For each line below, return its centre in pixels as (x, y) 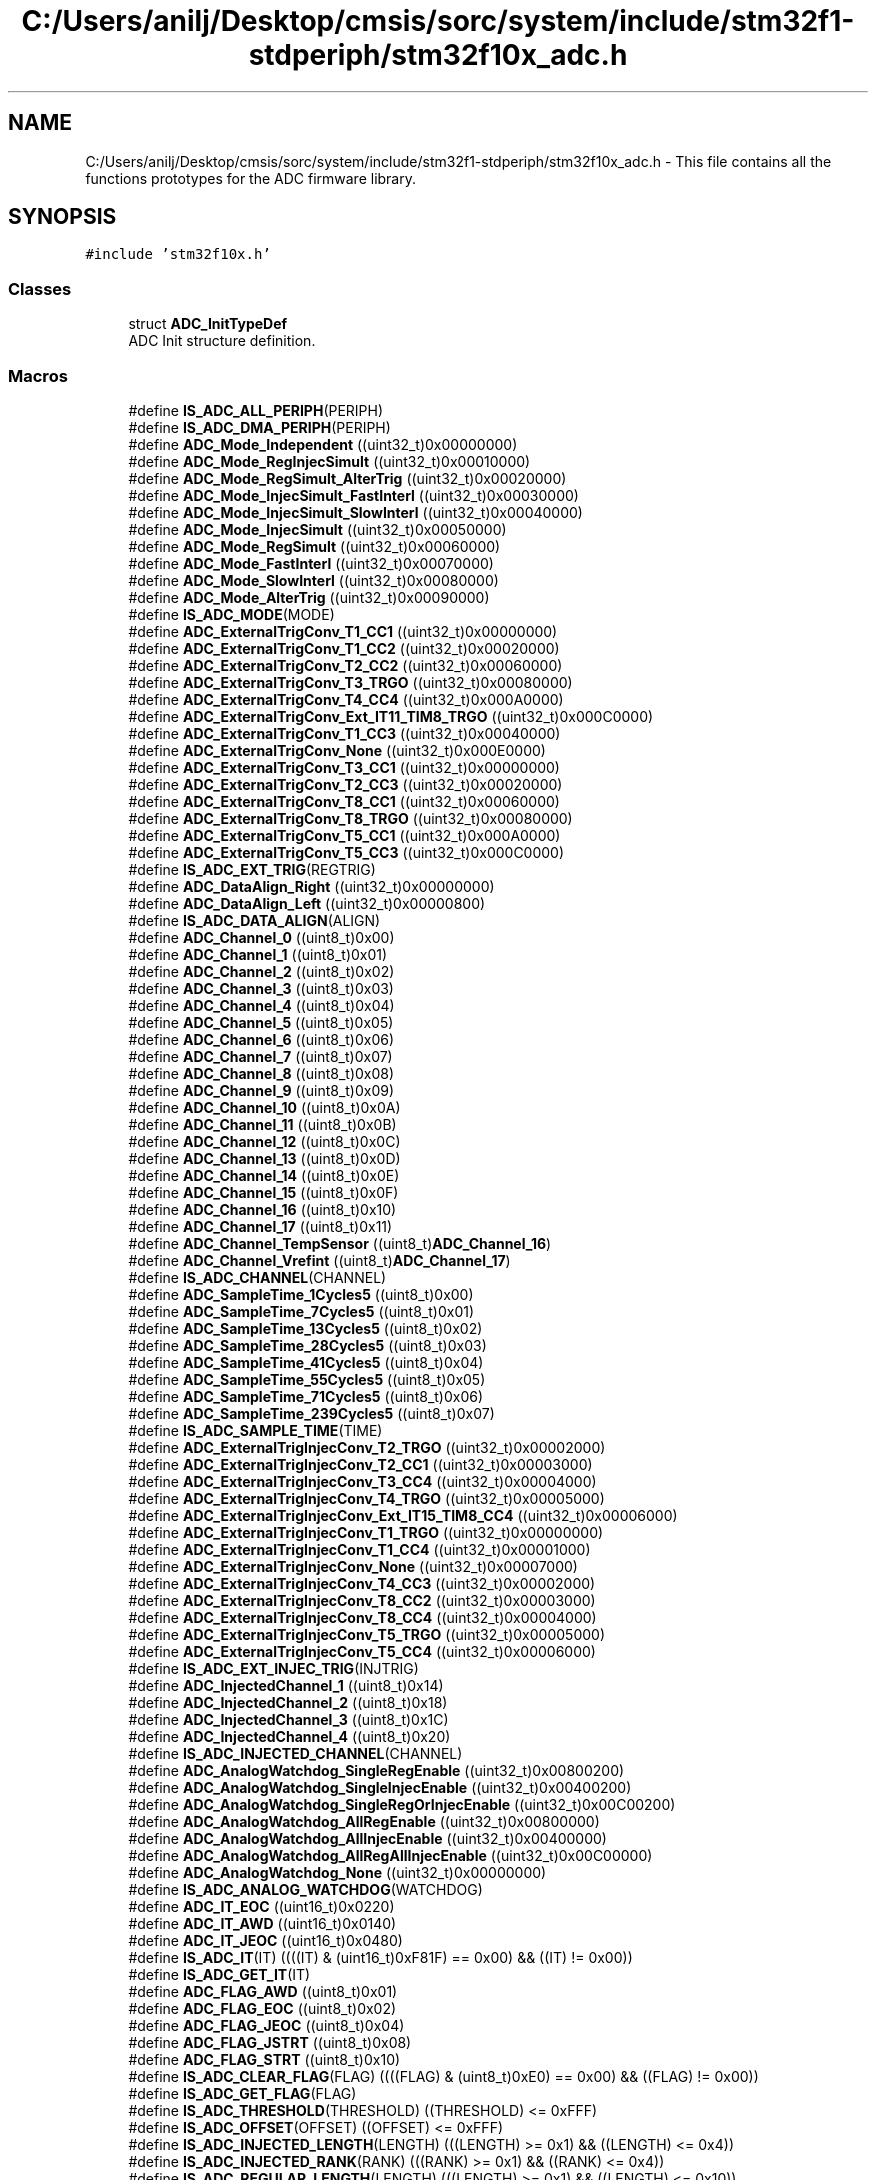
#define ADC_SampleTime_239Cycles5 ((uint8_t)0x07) (311, 1413)
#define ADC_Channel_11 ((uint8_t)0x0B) (262, 1124)
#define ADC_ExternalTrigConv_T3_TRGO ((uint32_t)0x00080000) (350, 682)
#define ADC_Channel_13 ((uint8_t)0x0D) (264, 1158)
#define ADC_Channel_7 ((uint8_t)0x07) (260, 1056)
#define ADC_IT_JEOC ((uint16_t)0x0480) (265, 1940)
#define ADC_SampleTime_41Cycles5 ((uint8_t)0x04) (306, 1362)
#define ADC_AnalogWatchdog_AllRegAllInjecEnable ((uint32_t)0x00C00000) (390, 1855)
